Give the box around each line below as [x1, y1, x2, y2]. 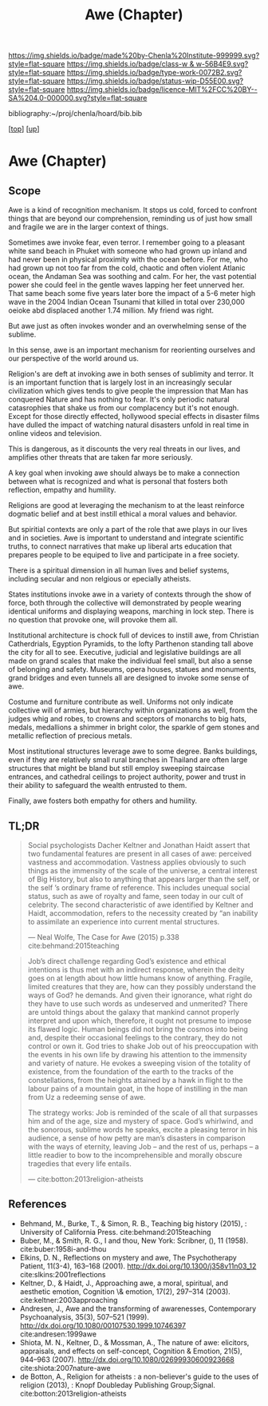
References [8, 1197, 67, 1211]
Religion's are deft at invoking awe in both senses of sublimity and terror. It [8, 369, 254, 379]
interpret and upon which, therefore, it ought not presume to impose [27, 1016, 252, 1025]
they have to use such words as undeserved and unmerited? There [27, 999, 249, 1009]
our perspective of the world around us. [8, 353, 140, 363]
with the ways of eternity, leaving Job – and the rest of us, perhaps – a [27, 1142, 259, 1151]
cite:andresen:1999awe [19, 1329, 97, 1339]
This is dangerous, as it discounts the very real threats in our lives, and [8, 444, 241, 453]
